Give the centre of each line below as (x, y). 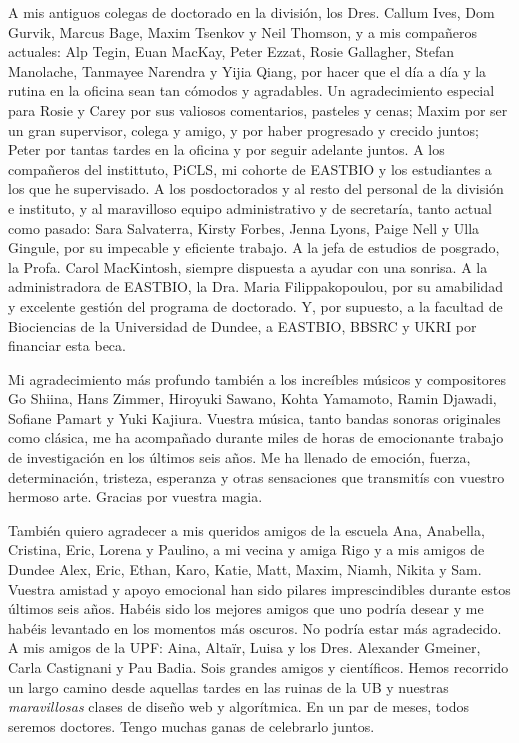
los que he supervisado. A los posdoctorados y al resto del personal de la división (256, 188)
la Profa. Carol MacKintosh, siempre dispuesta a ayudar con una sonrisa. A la (248, 266)
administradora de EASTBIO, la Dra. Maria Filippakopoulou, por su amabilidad (256, 286)
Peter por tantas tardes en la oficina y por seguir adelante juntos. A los (226, 149)
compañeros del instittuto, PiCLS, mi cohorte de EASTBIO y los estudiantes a (250, 168)
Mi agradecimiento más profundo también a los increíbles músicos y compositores (257, 378)
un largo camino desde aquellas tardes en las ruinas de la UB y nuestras (228, 686)
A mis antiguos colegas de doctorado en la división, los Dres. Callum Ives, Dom (251, 12)
